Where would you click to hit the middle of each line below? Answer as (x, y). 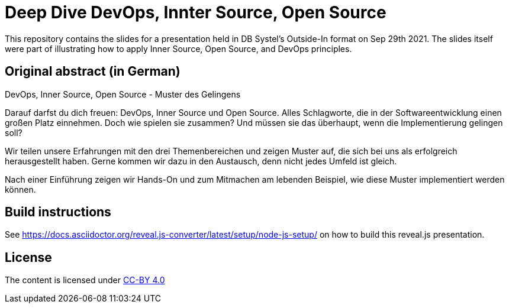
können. (20, 189)
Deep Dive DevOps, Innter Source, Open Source (196, 12)
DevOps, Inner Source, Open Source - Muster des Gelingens (123, 94)
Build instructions (58, 212)
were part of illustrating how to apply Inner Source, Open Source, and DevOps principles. (178, 48)
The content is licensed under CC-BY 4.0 (85, 280)
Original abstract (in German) (93, 72)
